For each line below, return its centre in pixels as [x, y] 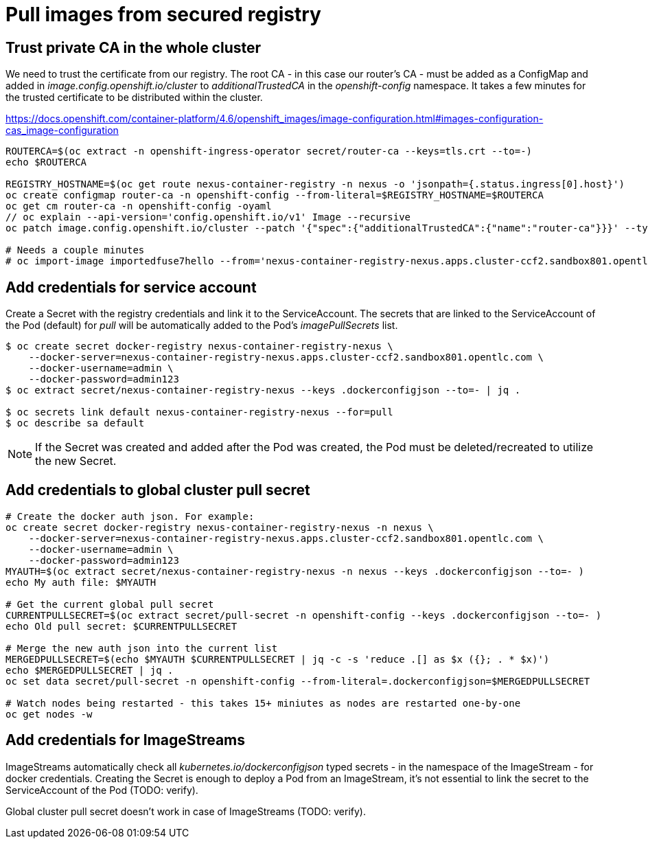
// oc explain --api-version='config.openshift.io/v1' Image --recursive [208, 217]
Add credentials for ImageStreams [126, 740]
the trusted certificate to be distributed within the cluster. [134, 98]
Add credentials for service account [131, 287]
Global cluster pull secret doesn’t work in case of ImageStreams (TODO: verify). [186, 811]
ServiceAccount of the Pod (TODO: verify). [102, 790]
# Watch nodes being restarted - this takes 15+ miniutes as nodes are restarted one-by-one [263, 703]
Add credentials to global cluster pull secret [158, 490]
